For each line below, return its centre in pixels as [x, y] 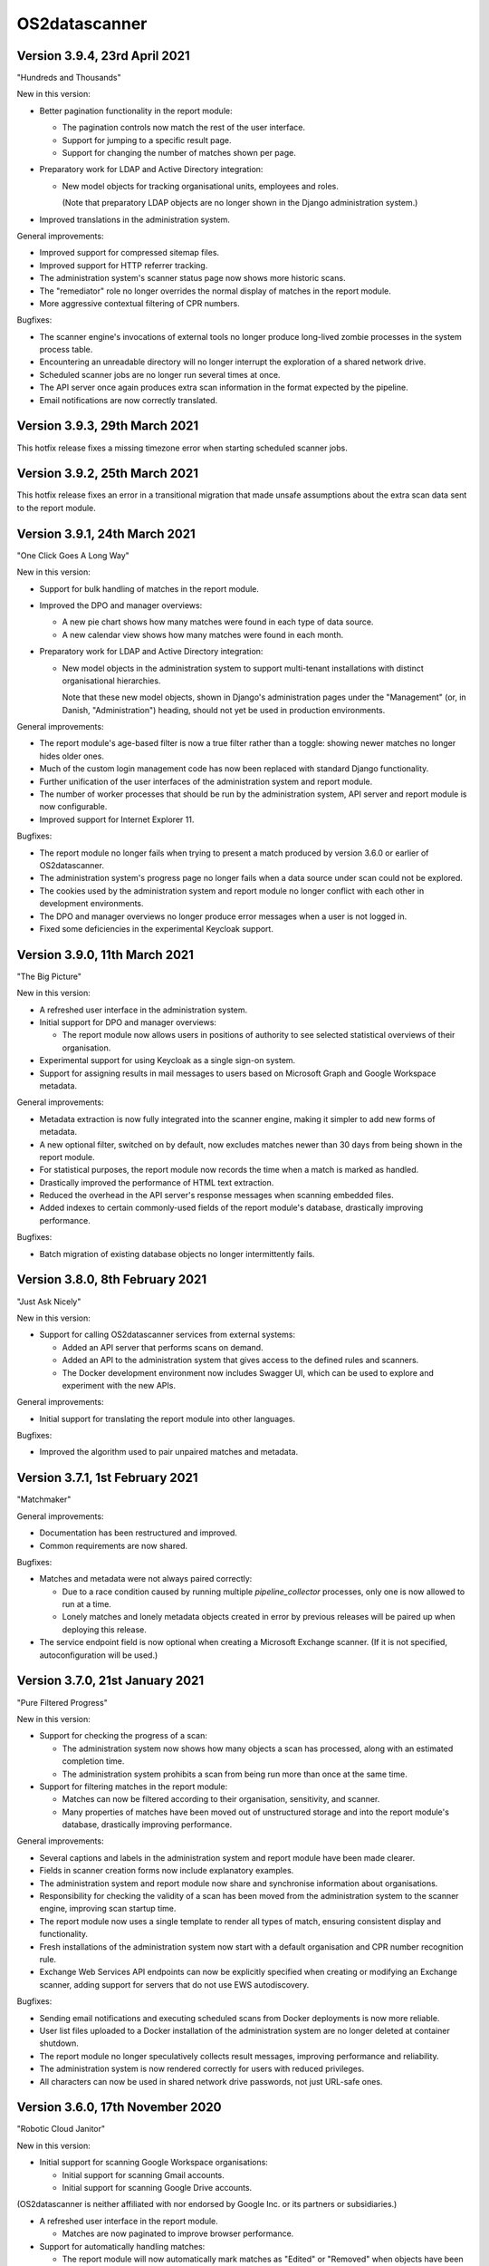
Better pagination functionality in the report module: [136, 111]
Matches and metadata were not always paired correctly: [146, 1579]
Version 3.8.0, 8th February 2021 [112, 1279]
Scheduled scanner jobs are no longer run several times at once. [160, 374]
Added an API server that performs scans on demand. [163, 1347]
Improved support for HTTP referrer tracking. [124, 265]
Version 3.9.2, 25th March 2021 [108, 474]
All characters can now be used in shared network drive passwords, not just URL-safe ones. [211, 2081]
